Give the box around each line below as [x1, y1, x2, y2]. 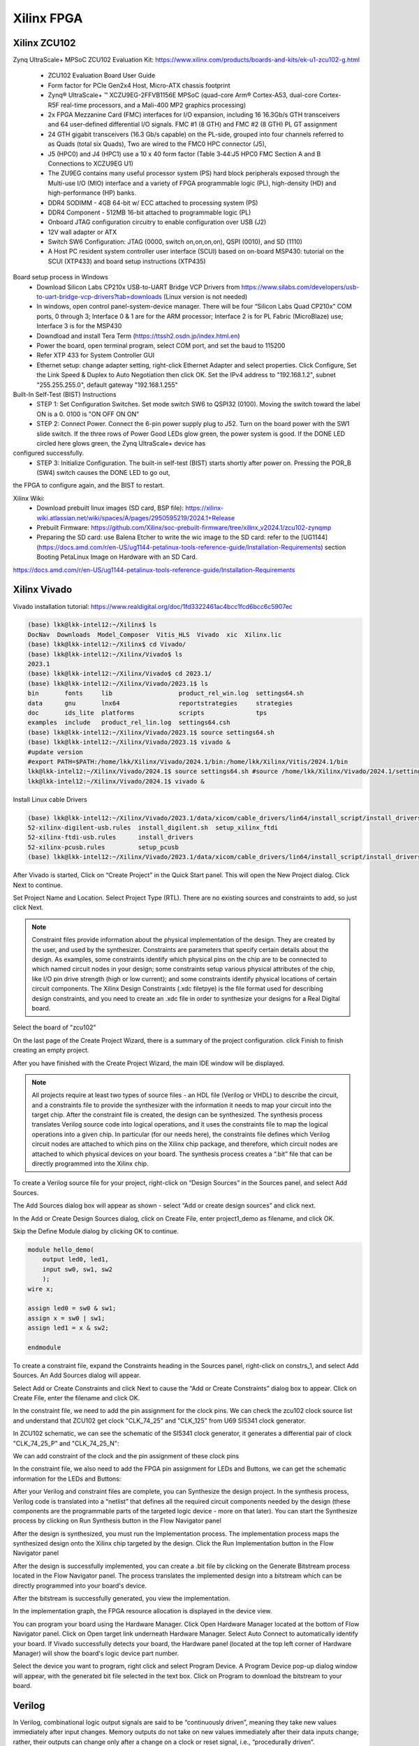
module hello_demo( [27, 1245, 94, 1254]
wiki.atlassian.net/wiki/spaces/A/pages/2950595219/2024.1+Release [36, 513, 235, 522]
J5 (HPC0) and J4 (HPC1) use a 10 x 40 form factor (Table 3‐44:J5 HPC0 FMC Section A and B [47, 149, 321, 158]
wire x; [27, 1285, 54, 1293]
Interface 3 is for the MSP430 [36, 322, 122, 330]
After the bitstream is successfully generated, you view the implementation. [13, 1594, 230, 1603]
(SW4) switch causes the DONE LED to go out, [36, 469, 170, 477]
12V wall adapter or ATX [47, 228, 117, 236]
